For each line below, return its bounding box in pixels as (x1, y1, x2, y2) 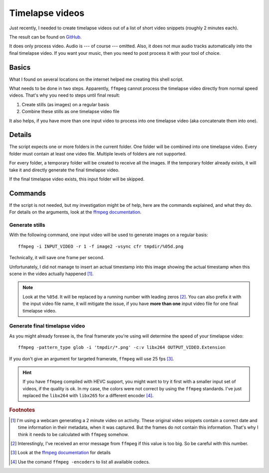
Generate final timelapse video (9, 322, 85, 329)
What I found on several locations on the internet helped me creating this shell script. (9, 76, 184, 82)
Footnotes (9, 407, 35, 414)
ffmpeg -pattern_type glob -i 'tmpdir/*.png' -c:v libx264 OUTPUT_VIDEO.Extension (18, 344, 226, 350)
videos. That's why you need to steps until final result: (9, 92, 121, 98)
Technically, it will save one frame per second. (9, 255, 105, 261)
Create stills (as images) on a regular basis (21, 101, 110, 107)
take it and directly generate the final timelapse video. (9, 167, 120, 173)
